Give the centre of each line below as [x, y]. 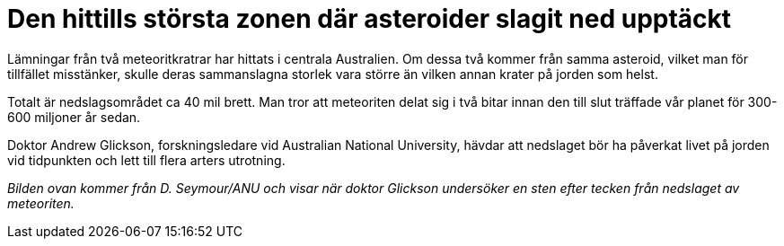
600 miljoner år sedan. [74, 117]
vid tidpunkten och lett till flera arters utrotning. [146, 160]
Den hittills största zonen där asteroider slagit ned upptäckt [370, 19]
